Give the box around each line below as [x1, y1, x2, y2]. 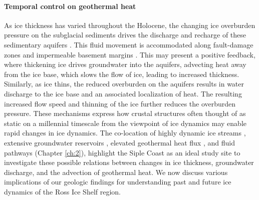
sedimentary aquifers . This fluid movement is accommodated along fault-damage [4, 39, 253, 49]
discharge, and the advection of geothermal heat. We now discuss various [4, 166, 228, 177]
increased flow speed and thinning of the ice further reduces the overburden [4, 98, 236, 108]
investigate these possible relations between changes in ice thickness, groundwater [4, 157, 254, 167]
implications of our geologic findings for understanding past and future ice [4, 176, 231, 187]
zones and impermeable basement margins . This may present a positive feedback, [4, 49, 255, 59]
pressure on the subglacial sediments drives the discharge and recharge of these [4, 29, 246, 40]
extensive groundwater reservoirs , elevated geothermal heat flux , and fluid [4, 137, 235, 147]
